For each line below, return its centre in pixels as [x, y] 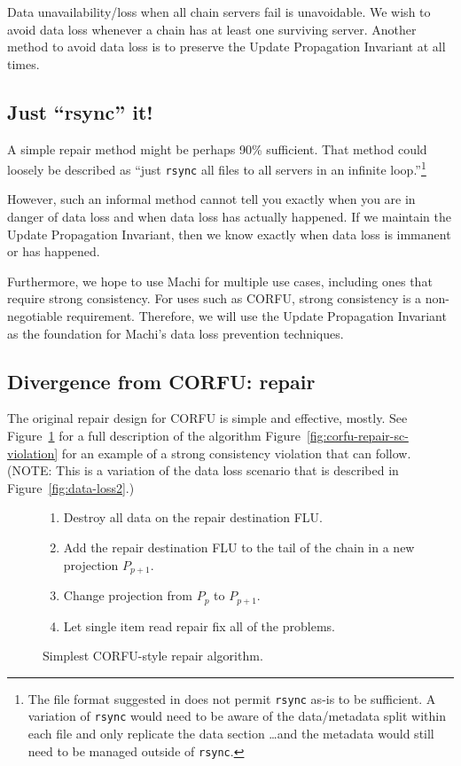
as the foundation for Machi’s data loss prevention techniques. [176, 333]
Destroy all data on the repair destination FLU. [193, 517]
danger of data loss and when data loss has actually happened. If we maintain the [229, 217]
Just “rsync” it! [80, 111]
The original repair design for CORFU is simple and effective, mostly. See [207, 418]
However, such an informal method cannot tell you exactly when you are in [211, 199]
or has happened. [54, 251]
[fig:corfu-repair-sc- [357, 436]
